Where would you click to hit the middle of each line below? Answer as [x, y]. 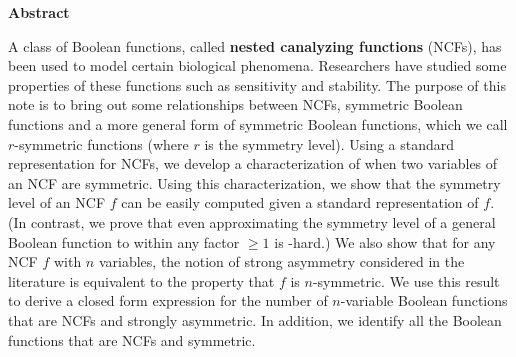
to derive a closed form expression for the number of [168, 300]
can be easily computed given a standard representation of [300, 202]
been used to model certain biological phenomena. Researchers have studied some [257, 65]
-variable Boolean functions [424, 300]
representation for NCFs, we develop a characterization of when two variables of [253, 163]
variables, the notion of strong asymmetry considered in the [281, 261]
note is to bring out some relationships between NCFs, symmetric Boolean [235, 104]
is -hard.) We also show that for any [385, 241]
